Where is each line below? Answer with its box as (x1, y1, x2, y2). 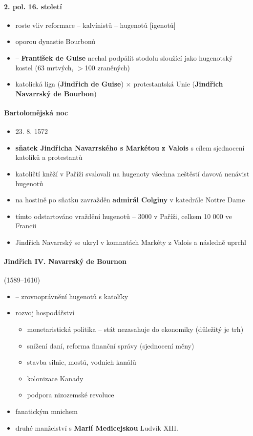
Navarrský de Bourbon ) (15, 88, 97, 98)
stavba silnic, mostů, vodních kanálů (27, 357, 136, 367)
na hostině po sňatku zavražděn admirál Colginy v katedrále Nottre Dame (15, 195, 245, 205)
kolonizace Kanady (27, 373, 84, 383)
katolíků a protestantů (15, 152, 83, 162)
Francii (15, 220, 37, 231)
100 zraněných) (84, 62, 130, 72)
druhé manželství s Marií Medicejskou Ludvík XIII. (15, 422, 179, 433)
